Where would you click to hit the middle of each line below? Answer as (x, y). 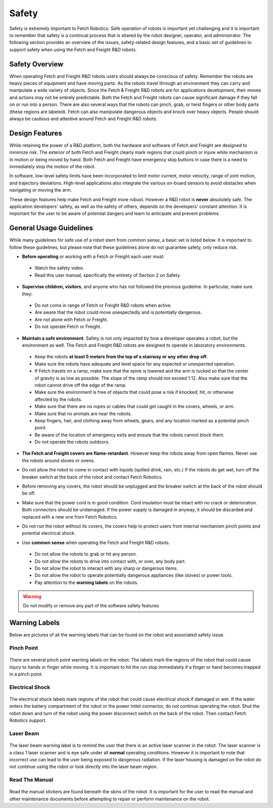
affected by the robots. (58, 399)
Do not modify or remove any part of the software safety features (91, 606)
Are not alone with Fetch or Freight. (71, 319)
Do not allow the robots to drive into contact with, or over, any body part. (110, 561)
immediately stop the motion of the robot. (53, 167)
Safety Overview (36, 64)
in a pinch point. (26, 674)
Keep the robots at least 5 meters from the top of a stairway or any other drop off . (121, 357)
